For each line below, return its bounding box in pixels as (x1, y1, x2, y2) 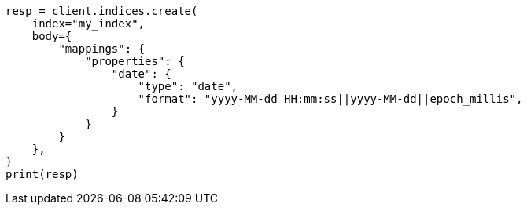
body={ (31, 30, 72, 42)
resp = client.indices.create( (6, 5, 198, 17)
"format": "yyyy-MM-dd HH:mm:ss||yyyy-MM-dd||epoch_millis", (138, 93, 523, 105)
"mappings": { (58, 42, 146, 55)
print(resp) (6, 168, 79, 180)
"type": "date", (138, 80, 238, 93)
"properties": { (85, 55, 185, 67)
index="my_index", (31, 17, 146, 30)
